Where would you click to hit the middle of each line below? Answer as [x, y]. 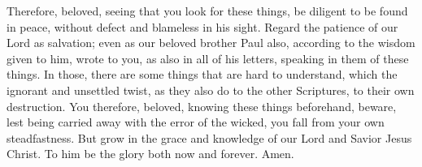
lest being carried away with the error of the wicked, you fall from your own [196, 122]
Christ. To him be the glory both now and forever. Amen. [150, 154]
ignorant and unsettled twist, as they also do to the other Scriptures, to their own [211, 90]
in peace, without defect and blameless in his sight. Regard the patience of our [202, 26]
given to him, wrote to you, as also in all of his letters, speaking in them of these [208, 58]
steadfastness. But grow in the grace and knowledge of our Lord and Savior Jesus [209, 137]
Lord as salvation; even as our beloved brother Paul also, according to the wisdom [211, 43]
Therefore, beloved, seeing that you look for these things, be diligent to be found [207, 11]
